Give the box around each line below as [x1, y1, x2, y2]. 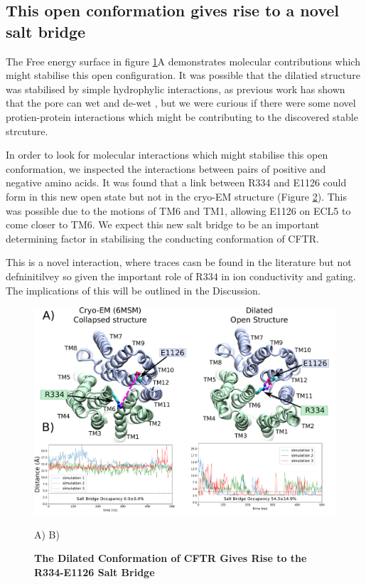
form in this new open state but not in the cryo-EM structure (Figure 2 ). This [6, 189, 348, 203]
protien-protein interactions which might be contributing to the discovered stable [6, 109, 358, 124]
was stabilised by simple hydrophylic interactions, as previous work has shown [6, 81, 345, 96]
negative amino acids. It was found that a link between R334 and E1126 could [6, 175, 347, 190]
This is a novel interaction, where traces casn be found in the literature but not [6, 255, 352, 270]
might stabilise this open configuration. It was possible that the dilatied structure [6, 68, 360, 83]
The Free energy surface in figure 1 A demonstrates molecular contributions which [6, 53, 360, 68]
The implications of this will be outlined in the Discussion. [6, 282, 261, 297]
